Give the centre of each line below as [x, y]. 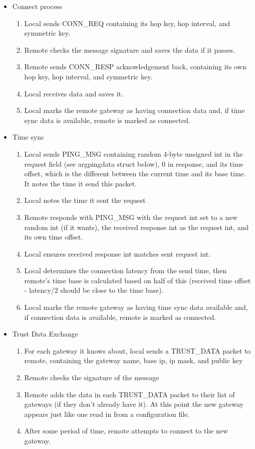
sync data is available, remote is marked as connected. [107, 120]
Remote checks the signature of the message [92, 377]
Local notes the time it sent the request [85, 200]
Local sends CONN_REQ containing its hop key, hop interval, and [127, 23]
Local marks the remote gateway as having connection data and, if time [135, 110]
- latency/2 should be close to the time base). [94, 290]
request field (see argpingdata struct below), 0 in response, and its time [134, 163]
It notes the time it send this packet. [80, 183]
